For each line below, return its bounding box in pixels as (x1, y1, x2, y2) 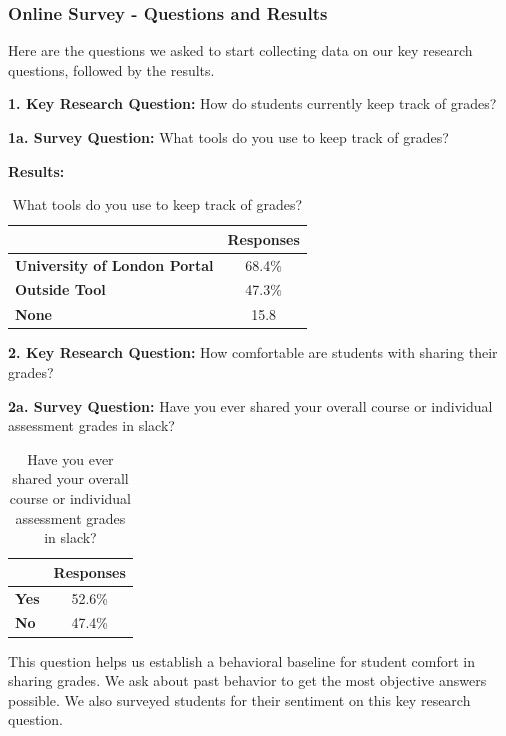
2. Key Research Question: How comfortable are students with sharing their (8, 342, 498, 363)
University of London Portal (15, 254, 214, 275)
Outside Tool (15, 279, 106, 300)
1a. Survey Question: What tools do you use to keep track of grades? (8, 127, 449, 147)
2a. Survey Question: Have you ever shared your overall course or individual (8, 395, 493, 416)
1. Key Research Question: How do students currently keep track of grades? (8, 93, 497, 114)
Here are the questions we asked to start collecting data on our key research (8, 40, 473, 61)
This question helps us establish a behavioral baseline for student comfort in (8, 650, 476, 671)
